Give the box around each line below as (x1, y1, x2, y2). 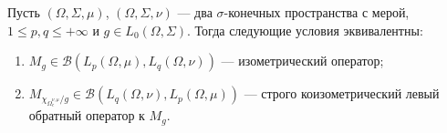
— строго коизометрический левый (244, 84, 440, 103)
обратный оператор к (28, 106, 145, 125)
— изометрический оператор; (221, 51, 384, 70)
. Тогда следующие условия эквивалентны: (187, 20, 423, 39)
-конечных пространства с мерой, (223, 3, 410, 21)
